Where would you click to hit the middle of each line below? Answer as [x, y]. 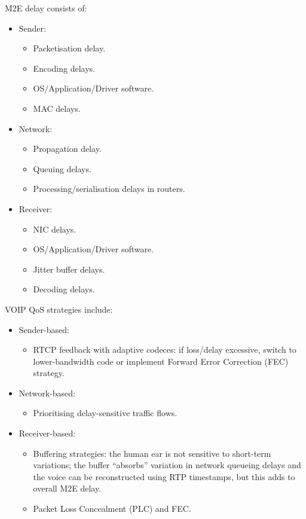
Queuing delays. [62, 168]
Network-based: [47, 393]
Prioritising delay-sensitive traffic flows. [105, 413]
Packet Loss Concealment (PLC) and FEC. [112, 509]
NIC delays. [55, 229]
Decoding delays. [64, 289]
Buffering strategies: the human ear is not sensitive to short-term [152, 453]
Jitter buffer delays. [69, 269]
